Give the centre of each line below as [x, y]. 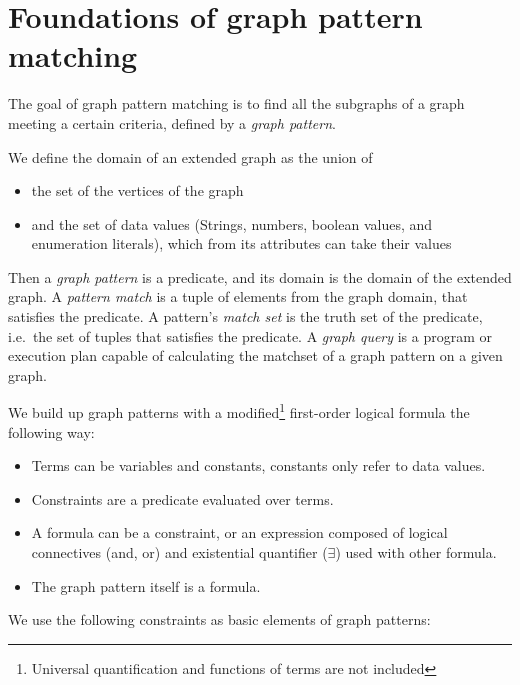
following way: [51, 431]
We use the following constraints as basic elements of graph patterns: [219, 619]
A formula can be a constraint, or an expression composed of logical [239, 532]
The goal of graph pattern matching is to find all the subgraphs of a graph [236, 103]
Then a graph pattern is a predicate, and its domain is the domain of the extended [260, 276]
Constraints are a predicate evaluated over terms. [182, 498]
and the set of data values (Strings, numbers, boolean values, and [232, 223]
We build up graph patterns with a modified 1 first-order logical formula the [239, 411]
